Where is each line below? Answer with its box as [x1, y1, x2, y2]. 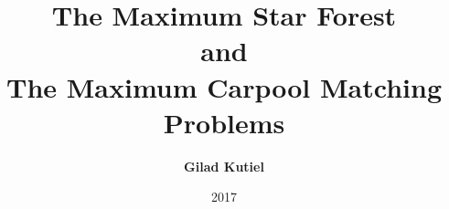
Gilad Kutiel [184, 156, 264, 175]
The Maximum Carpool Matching [5, 68, 442, 105]
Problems [163, 103, 285, 141]
